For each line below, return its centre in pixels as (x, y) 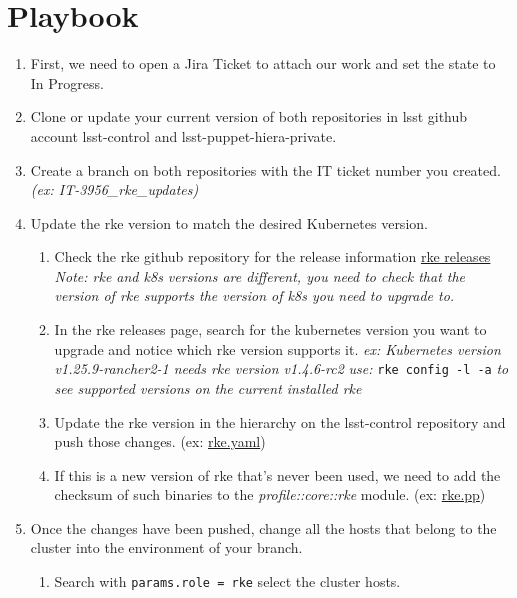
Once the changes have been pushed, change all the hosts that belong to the (263, 527)
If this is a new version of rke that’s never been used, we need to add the (277, 474)
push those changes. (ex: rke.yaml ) (160, 441)
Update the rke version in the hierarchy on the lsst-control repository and (280, 421)
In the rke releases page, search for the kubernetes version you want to (270, 329)
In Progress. (67, 82)
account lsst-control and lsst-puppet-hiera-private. (183, 135)
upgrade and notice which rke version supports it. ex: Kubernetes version (277, 348)
